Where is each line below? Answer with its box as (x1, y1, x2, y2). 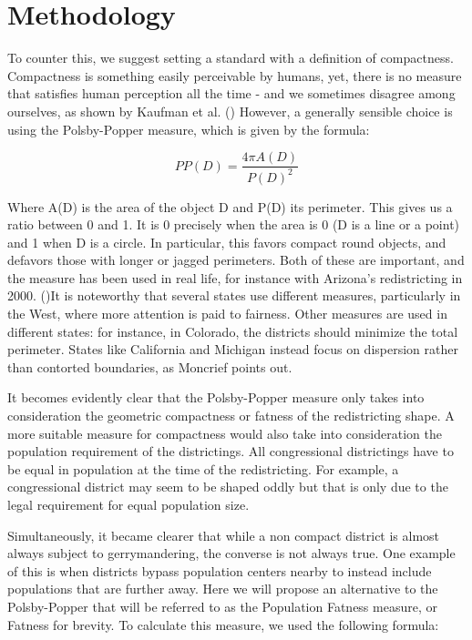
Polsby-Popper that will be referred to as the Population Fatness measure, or (7, 596, 437, 615)
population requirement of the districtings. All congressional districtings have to (7, 442, 454, 461)
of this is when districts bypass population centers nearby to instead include (7, 561, 432, 580)
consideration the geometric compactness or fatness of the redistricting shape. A (7, 406, 455, 425)
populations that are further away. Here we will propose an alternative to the (7, 579, 438, 598)
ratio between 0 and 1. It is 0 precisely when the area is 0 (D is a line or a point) (7, 215, 460, 234)
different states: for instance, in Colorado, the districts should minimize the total (7, 321, 458, 340)
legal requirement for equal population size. (7, 495, 250, 513)
